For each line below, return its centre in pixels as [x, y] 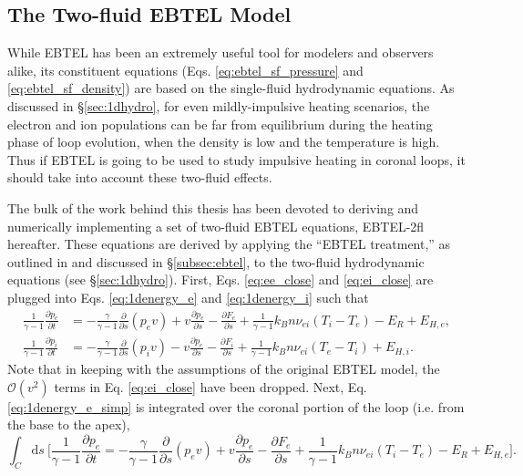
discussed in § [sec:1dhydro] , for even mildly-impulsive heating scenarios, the [219, 105]
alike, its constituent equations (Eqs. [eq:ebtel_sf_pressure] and [185, 70]
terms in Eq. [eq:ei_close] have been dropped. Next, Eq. [210, 386]
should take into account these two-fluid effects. [140, 177]
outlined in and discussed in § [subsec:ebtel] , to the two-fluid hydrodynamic [216, 261]
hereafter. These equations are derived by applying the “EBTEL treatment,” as [229, 244]
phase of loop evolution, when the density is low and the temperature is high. [224, 142]
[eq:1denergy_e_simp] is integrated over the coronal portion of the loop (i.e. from [236, 406]
